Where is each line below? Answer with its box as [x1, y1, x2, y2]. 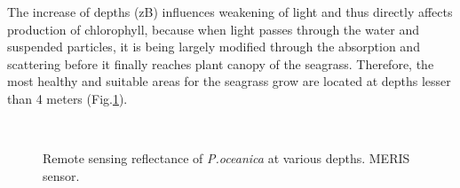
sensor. [43, 166, 80, 184]
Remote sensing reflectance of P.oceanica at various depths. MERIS [43, 149, 410, 168]
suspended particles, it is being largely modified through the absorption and [7, 37, 420, 56]
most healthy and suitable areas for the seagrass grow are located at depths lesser [7, 72, 451, 90]
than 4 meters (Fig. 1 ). [7, 89, 128, 107]
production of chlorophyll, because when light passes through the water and [7, 20, 420, 38]
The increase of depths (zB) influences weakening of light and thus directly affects [7, 3, 453, 20]
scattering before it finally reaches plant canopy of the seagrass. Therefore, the [7, 54, 434, 73]
